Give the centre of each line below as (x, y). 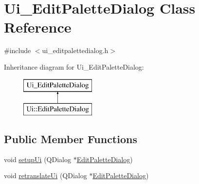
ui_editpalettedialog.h (75, 50)
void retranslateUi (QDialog (45, 175)
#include (18, 50)
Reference (38, 27)
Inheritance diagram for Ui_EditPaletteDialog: (74, 66)
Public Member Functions (71, 139)
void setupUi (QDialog (37, 159)
